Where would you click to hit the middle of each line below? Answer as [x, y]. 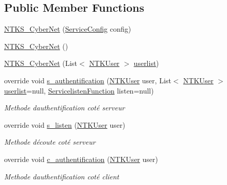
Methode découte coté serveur [50, 142]
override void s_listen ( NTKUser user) [65, 124]
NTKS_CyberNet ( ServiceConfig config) [68, 29]
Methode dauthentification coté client [62, 176]
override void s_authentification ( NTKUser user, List [88, 80]
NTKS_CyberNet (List [41, 63]
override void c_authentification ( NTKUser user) [81, 159]
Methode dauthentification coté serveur [64, 108]
